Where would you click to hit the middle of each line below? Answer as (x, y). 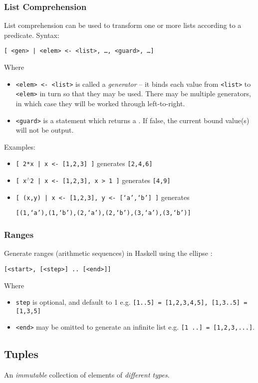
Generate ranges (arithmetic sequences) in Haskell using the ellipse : (108, 253)
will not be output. (45, 130)
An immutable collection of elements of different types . (87, 375)
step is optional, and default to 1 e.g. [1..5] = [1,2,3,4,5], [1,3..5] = (131, 302)
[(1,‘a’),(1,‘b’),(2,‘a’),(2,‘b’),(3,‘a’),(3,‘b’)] (103, 213)
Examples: (20, 146)
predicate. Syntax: (32, 35)
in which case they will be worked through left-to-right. (100, 103)
